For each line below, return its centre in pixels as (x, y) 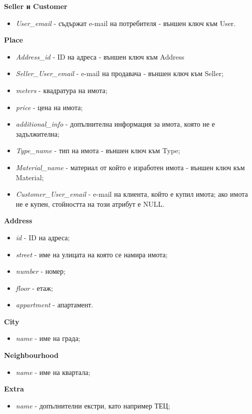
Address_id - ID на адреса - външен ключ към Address (100, 56)
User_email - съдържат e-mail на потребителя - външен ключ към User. (126, 23)
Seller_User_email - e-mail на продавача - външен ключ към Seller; (119, 73)
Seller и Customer (36, 6)
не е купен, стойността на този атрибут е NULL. (90, 203)
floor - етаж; (34, 288)
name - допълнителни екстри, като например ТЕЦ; (93, 405)
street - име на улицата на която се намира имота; (92, 254)
